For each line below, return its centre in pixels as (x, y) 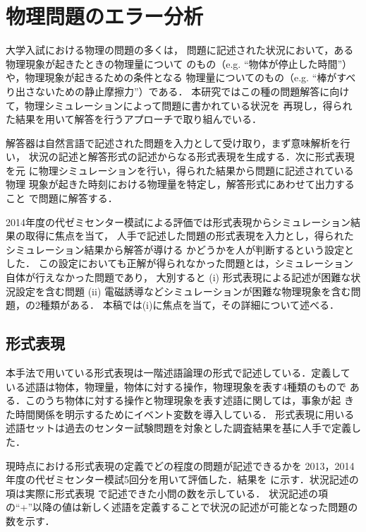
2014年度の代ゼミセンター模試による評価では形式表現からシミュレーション (178, 221)
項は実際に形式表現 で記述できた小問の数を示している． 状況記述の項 (167, 493)
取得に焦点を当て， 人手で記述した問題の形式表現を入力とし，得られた (189, 236)
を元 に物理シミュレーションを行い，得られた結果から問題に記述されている (180, 170)
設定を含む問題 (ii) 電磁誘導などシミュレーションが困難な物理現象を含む (183, 291)
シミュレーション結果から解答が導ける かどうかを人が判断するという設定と (180, 249)
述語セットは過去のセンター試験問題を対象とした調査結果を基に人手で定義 (178, 428)
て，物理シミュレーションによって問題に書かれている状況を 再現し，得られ (179, 105)
